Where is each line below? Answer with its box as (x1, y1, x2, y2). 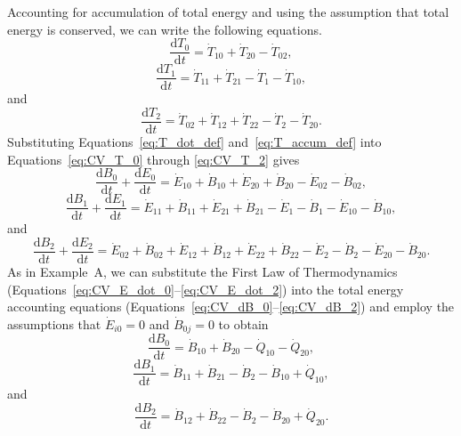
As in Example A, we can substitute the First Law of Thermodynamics (7, 262, 398, 280)
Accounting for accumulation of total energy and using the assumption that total (7, 3, 449, 20)
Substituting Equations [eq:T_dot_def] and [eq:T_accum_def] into (7, 132, 382, 150)
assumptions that (7, 314, 101, 333)
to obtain (218, 314, 269, 333)
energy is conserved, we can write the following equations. (7, 20, 322, 38)
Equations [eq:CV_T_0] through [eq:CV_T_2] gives (7, 149, 300, 168)
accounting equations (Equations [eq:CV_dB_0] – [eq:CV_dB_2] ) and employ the (7, 297, 455, 316)
